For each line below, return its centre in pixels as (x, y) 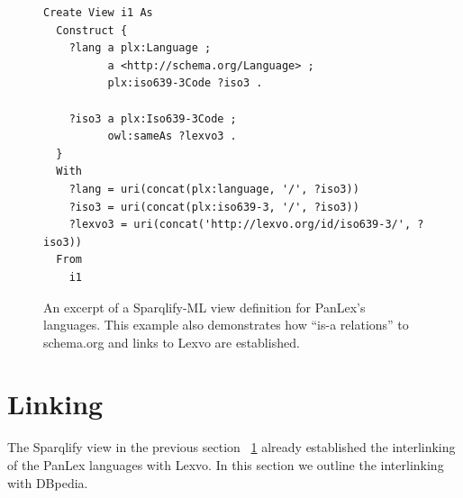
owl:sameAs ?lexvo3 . (172, 136)
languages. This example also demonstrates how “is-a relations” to (226, 325)
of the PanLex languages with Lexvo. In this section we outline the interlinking (226, 465)
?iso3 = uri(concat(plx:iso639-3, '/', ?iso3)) (214, 207)
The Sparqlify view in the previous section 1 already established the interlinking (231, 447)
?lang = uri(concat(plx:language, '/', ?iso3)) (214, 189)
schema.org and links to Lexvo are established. (172, 342)
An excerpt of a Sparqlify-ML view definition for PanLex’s (204, 307)
